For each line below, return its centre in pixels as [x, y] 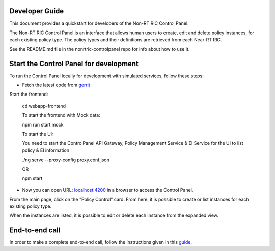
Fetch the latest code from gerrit [56, 85]
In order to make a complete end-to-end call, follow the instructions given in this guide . [101, 242]
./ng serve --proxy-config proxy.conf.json [66, 160]
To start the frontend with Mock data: [61, 115]
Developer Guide [37, 11]
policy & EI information [46, 150]
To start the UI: [38, 134]
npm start [32, 178]
